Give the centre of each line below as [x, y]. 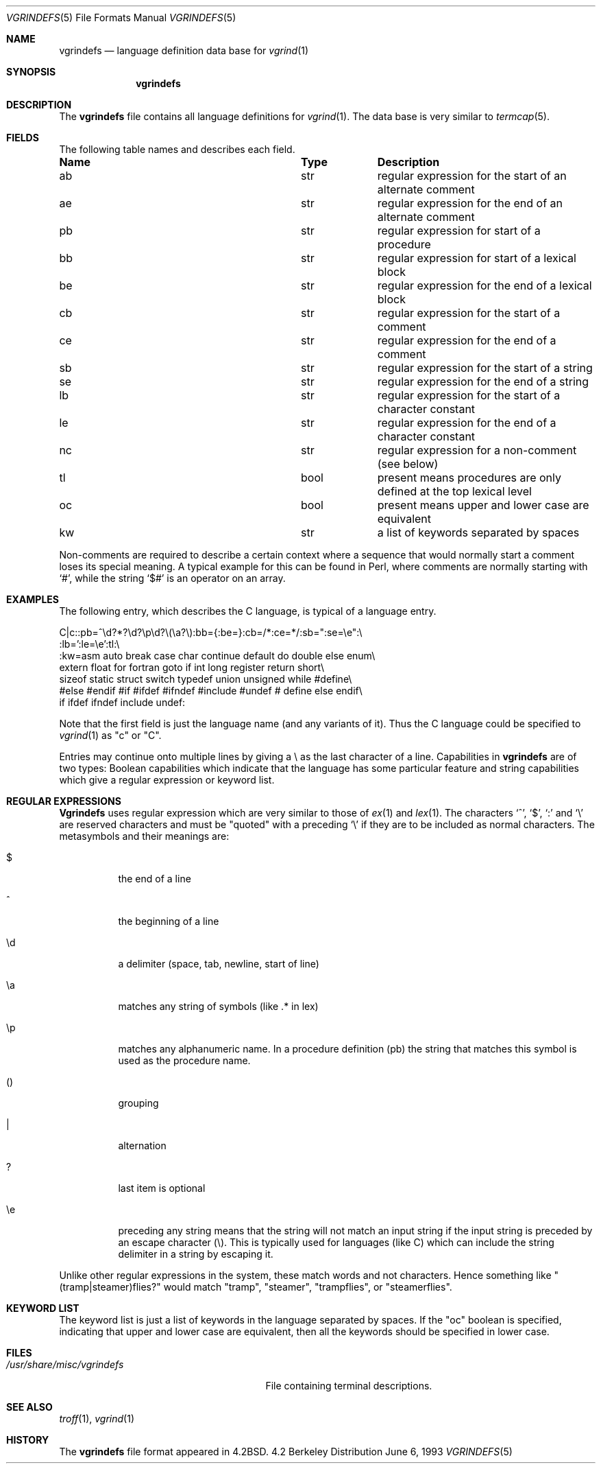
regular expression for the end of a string [483, 381]
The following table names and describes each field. [177, 149]
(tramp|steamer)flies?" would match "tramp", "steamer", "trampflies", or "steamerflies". [256, 1287]
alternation [142, 1145]
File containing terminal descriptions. [349, 1386]
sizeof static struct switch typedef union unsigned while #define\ [206, 679]
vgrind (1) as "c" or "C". [110, 735]
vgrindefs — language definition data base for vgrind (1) [184, 50]
